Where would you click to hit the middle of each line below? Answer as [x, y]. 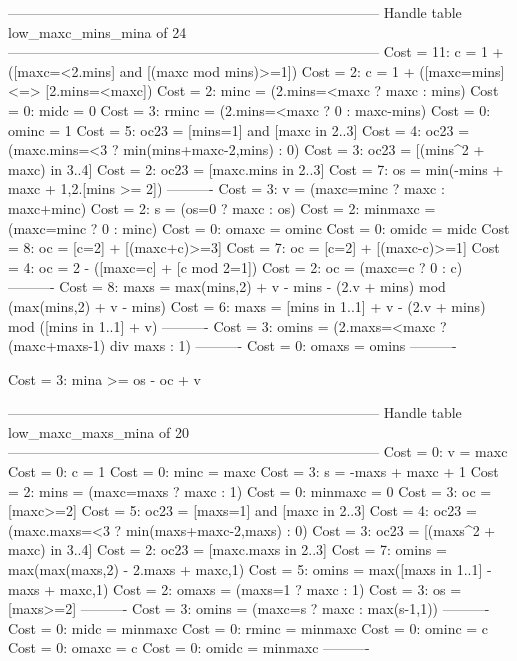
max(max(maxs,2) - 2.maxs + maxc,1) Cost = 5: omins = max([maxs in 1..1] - [250, 569]
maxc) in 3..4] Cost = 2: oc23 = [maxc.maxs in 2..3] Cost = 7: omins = [227, 549]
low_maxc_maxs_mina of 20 [98, 431]
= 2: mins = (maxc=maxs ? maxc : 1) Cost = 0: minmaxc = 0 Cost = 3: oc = [250, 490]
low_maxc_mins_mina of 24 [97, 31]
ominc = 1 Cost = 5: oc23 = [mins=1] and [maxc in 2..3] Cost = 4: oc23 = [239, 129]
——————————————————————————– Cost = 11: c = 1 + [256, 51]
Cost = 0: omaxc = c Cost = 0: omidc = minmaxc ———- [189, 647]
